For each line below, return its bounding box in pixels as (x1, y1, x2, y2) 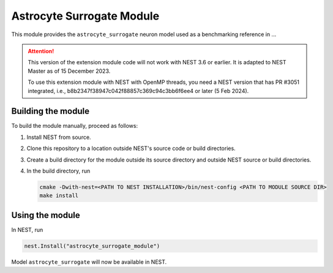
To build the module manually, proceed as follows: (11, 122, 138, 130)
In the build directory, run (26, 167, 91, 174)
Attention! (28, 47, 54, 54)
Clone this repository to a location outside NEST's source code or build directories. (26, 144, 236, 152)
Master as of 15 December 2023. (28, 67, 111, 75)
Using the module (11, 210, 80, 220)
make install (39, 192, 79, 199)
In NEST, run (11, 226, 43, 233)
